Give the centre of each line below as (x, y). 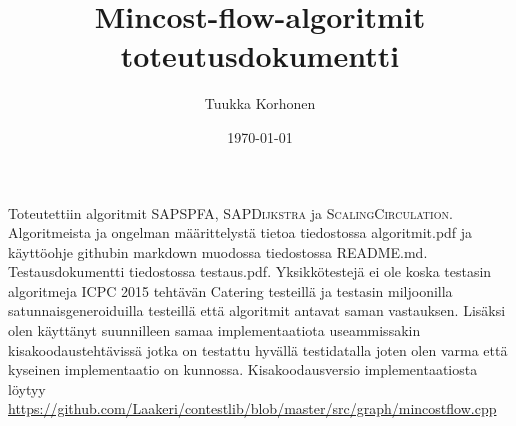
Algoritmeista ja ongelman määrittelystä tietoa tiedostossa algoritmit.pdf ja (240, 232)
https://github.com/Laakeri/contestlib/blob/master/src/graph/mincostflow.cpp (252, 408)
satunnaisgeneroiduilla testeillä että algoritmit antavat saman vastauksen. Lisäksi (257, 310)
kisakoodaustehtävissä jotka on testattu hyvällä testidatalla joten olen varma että (258, 349)
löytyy (27, 388)
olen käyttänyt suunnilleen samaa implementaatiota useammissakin (214, 330)
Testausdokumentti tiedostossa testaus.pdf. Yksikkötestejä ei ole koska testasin (250, 271)
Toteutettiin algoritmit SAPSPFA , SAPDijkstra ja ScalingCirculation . (230, 212)
